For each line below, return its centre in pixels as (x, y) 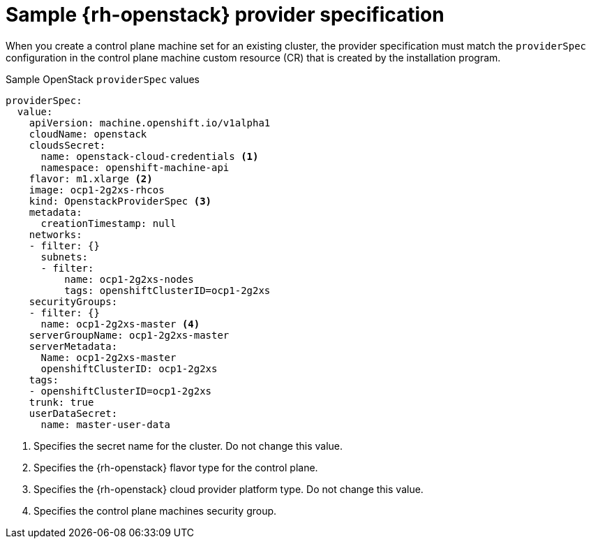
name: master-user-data (106, 424)
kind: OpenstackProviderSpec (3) (120, 201)
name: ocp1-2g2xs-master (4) (120, 324)
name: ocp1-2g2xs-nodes (129, 279)
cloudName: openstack (88, 134)
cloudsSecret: (67, 145)
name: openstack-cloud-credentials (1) (150, 156)
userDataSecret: (73, 413)
